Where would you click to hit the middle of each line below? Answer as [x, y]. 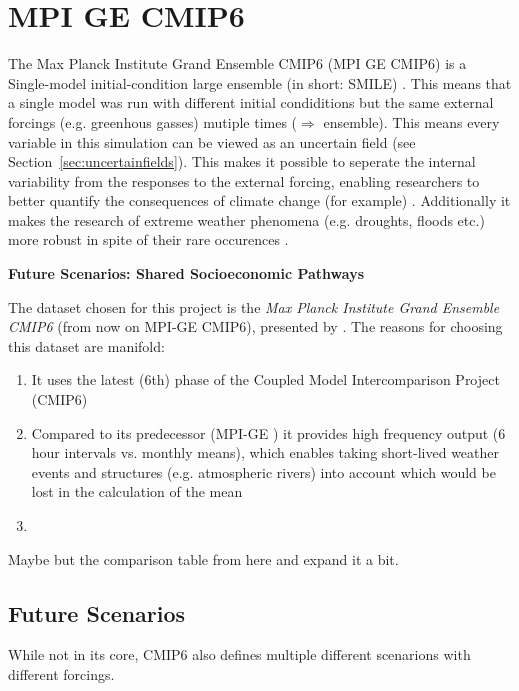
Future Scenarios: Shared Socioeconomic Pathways [186, 273]
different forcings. [61, 673]
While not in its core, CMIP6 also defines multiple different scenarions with [239, 654]
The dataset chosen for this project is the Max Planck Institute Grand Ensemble [254, 306]
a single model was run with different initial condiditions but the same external [251, 102]
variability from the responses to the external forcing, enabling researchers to [244, 180]
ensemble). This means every [411, 121]
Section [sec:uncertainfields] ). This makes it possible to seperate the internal [242, 161]
